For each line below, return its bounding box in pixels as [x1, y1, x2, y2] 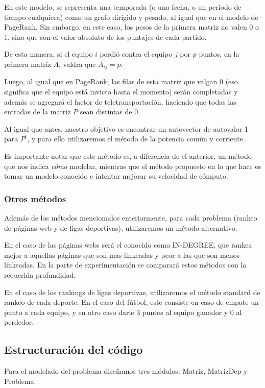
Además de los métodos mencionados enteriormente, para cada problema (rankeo [4, 212, 257, 223]
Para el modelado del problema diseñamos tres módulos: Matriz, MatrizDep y [4, 366, 248, 376]
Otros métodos [4, 192, 66, 205]
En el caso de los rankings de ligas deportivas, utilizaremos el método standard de [4, 286, 260, 297]
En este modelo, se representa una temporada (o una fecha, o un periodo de [4, 2, 242, 12]
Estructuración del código [4, 342, 143, 357]
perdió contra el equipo [100, 48, 173, 59]
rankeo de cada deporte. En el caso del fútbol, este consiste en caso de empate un [4, 297, 259, 307]
